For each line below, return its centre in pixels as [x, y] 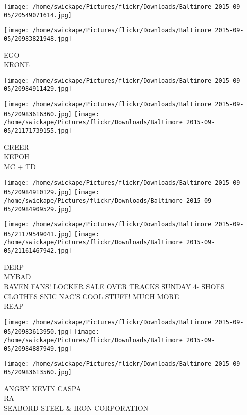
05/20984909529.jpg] [38, 209]
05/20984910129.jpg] [38, 193]
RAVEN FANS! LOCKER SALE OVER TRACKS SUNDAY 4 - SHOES [114, 286]
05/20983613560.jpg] [38, 373]
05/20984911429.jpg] [38, 89]
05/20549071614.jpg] [38, 15]
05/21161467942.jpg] [38, 251]
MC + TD [20, 166]
